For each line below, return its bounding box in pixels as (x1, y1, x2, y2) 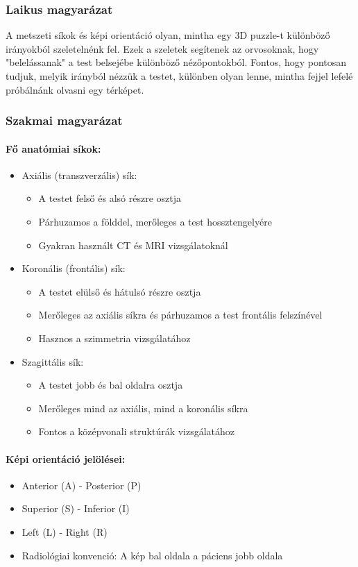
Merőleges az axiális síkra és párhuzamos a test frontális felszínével (38, 307, 323, 322)
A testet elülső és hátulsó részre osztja (38, 284, 201, 298)
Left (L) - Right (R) (22, 524, 108, 539)
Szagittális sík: (22, 354, 84, 369)
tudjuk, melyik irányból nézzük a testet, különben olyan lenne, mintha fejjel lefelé (6, 69, 353, 83)
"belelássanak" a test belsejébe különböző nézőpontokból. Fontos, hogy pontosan (6, 55, 347, 69)
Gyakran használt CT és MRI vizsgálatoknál (38, 237, 228, 252)
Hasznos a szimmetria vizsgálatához (38, 330, 191, 345)
